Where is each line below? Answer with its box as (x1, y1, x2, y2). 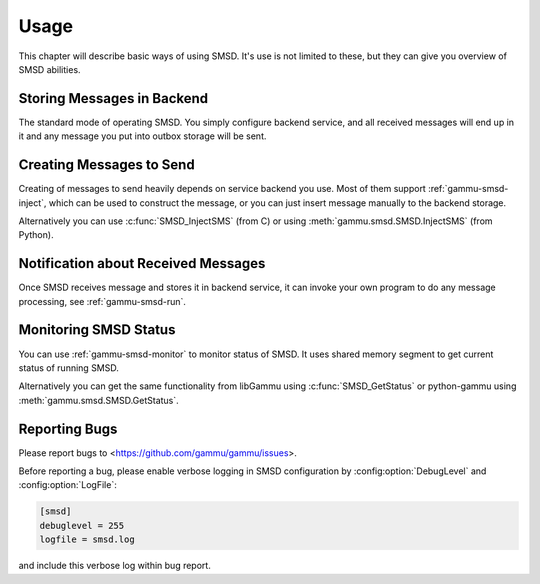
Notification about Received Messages (18, 255, 266, 272)
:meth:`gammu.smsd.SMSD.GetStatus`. (18, 394, 179, 406)
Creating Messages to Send (18, 156, 195, 174)
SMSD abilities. (18, 63, 81, 75)
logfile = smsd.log (39, 534, 135, 545)
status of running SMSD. (18, 361, 120, 374)
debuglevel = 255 (39, 520, 125, 531)
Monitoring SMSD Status (18, 321, 176, 339)
